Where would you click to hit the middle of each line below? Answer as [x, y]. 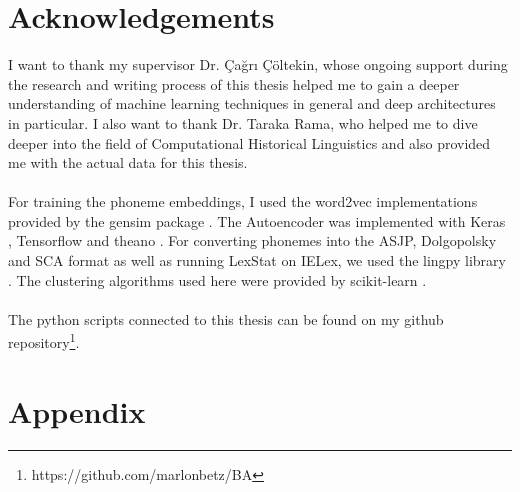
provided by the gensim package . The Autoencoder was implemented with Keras [257, 220]
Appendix [77, 410]
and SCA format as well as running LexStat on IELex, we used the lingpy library [257, 260]
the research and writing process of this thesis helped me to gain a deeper [234, 83]
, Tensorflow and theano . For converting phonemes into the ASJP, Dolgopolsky [252, 240]
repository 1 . [44, 341]
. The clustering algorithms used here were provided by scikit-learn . [217, 279]
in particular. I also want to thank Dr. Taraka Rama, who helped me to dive [243, 122]
